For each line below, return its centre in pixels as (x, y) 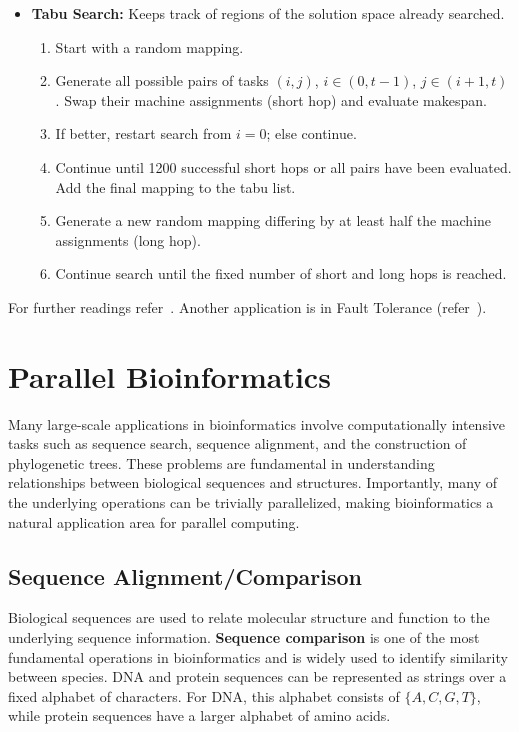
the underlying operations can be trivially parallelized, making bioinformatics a (251, 502)
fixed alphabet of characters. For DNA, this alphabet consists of (204, 695)
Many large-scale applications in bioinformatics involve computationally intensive (257, 423)
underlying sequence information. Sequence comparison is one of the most (244, 637)
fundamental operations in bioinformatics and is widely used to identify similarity (258, 656)
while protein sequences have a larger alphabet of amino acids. (199, 715)
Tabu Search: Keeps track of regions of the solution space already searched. (268, 13)
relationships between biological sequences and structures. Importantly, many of (253, 482)
